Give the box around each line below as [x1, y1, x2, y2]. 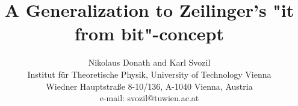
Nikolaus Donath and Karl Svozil [88, 56, 211, 69]
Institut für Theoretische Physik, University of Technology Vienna [27, 67, 272, 80]
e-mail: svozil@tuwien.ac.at [99, 92, 199, 104]
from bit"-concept [74, 21, 225, 46]
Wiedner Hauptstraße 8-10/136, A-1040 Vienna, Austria [46, 79, 253, 92]
